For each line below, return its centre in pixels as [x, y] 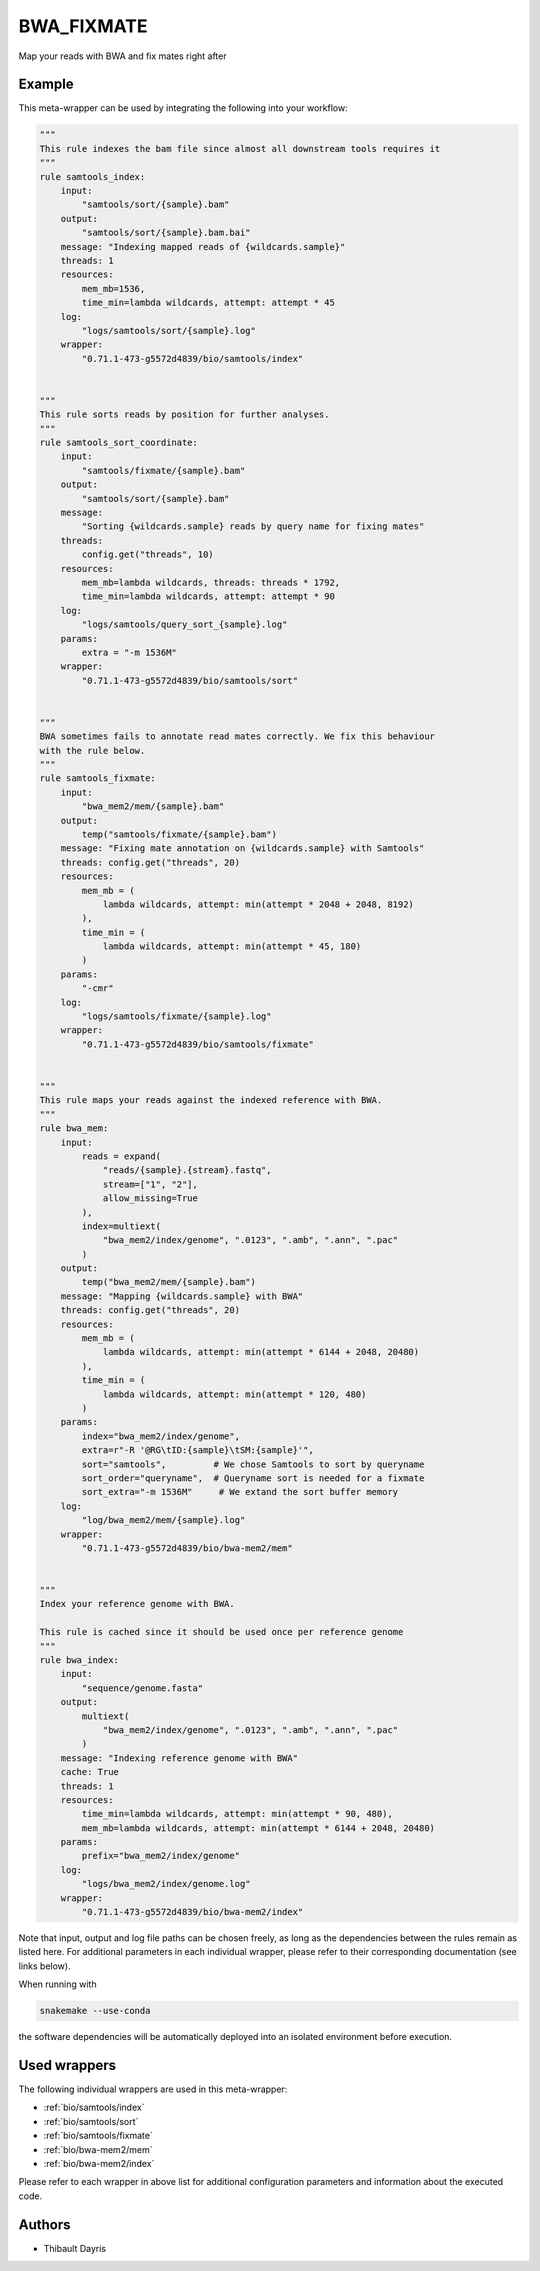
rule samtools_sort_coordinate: [119, 443]
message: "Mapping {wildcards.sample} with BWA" [182, 1296]
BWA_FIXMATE [83, 26]
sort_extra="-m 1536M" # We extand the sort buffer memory [240, 1492]
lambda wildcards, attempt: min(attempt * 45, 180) [232, 946]
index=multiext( [121, 1226]
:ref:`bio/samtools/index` [94, 2107]
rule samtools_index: [92, 176]
